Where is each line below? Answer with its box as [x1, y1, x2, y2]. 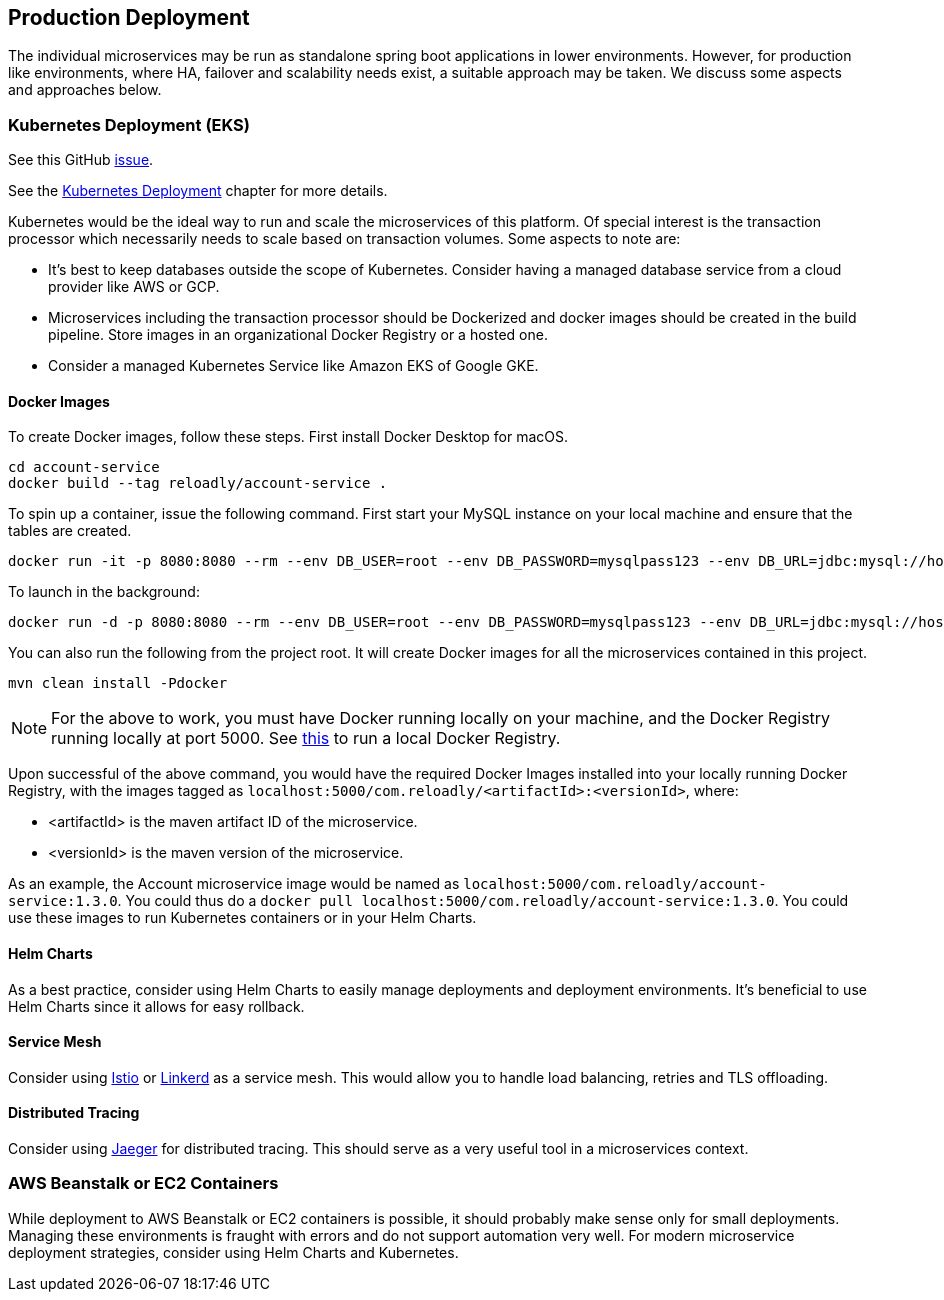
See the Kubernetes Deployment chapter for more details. [8, 182, 388, 200]
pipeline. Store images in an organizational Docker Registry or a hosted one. [48, 326, 548, 344]
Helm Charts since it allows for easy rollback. [8, 997, 305, 1015]
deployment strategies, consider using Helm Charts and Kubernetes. [8, 1243, 459, 1261]
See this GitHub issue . [8, 151, 154, 169]
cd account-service [8, 459, 160, 476]
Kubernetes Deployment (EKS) [8, 114, 250, 135]
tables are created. [8, 522, 132, 540]
